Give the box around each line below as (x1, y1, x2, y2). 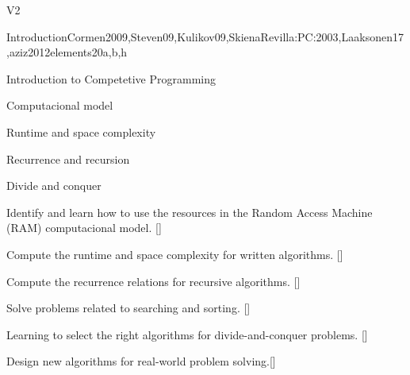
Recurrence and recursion (6, 150, 130, 167)
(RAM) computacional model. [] (6, 219, 162, 236)
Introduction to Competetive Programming (6, 70, 216, 87)
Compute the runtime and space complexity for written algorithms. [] (6, 245, 343, 262)
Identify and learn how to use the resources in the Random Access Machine (6, 203, 373, 220)
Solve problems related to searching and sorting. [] (6, 300, 251, 316)
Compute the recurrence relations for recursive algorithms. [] (6, 273, 301, 289)
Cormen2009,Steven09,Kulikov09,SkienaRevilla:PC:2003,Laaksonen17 (67, 28, 404, 44)
